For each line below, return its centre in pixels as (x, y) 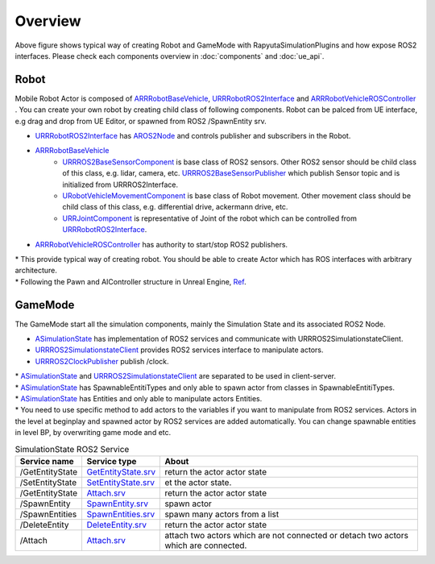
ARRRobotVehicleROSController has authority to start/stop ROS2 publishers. (162, 244)
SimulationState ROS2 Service (72, 449)
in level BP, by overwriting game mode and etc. (93, 433)
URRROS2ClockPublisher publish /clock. (102, 361)
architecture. (36, 271)
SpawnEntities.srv (121, 514)
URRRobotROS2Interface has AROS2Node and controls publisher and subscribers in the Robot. (193, 136)
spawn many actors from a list (222, 514)
